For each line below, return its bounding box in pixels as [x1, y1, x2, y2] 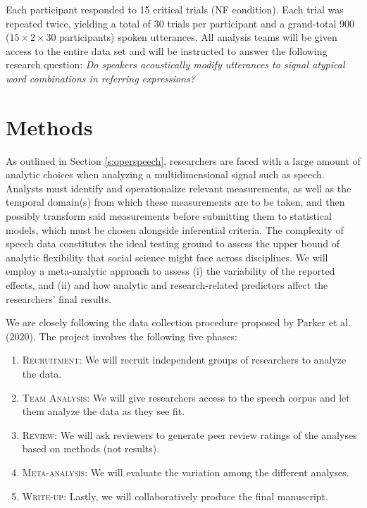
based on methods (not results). [22, 441, 160, 456]
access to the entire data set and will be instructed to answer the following [6, 43, 328, 58]
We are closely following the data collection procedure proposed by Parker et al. [6, 315, 351, 330]
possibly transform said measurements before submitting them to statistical [6, 209, 332, 223]
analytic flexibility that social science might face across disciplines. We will [6, 249, 328, 264]
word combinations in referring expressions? [6, 70, 195, 85]
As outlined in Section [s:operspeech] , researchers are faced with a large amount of [6, 153, 361, 168]
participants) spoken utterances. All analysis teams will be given [59, 30, 337, 44]
